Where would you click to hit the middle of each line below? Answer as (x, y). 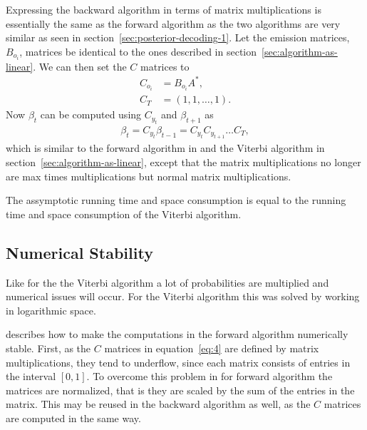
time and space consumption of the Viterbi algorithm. (124, 214)
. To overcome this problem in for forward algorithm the (210, 376)
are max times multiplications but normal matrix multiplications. (149, 176)
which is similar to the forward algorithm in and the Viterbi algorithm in (165, 148)
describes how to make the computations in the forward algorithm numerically (177, 334)
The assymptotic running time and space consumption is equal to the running (176, 200)
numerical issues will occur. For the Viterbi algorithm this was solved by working (183, 296)
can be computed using (91, 114)
